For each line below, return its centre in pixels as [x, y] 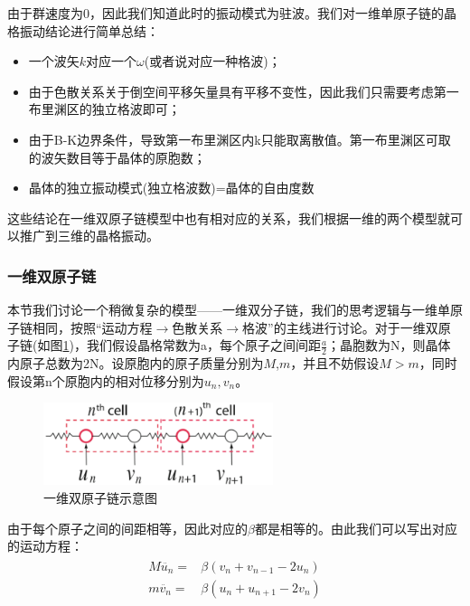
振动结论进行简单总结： [89, 30]
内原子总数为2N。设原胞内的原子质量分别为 [136, 363]
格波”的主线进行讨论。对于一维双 [340, 327]
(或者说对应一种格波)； [212, 61]
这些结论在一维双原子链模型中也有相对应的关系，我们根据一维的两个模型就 [229, 218]
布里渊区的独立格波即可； [104, 109]
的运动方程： [45, 546]
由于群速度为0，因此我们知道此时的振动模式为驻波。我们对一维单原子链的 [226, 13]
